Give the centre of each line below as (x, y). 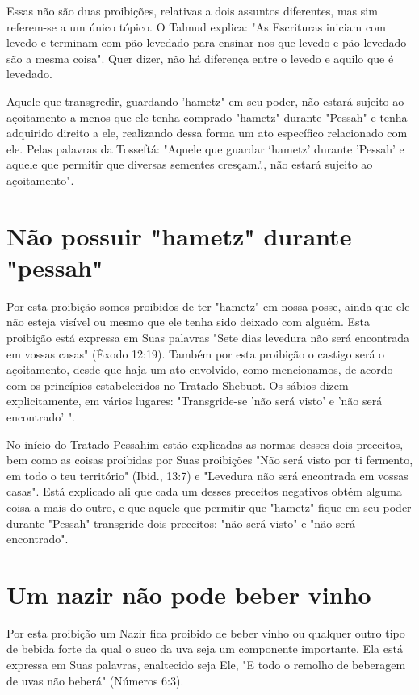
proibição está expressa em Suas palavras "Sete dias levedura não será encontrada (208, 338)
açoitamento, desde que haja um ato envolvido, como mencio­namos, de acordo (200, 369)
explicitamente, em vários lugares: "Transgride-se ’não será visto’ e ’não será (195, 401)
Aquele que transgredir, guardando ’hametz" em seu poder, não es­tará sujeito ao (205, 100)
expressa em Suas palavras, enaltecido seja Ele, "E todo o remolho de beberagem (206, 665)
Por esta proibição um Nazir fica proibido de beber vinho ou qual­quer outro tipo (206, 632)
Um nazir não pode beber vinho (189, 594)
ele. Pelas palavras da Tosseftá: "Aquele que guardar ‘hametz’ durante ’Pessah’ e (205, 148)
